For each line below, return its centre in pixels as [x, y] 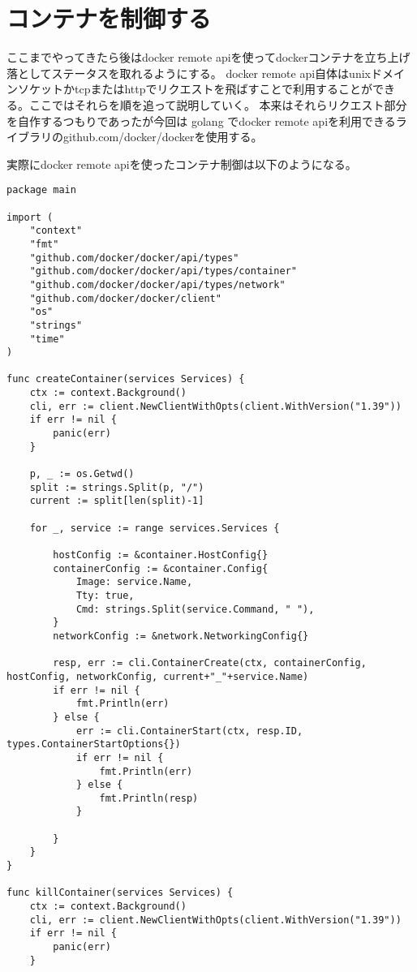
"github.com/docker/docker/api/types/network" [157, 284]
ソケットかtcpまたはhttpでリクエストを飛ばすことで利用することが [195, 89]
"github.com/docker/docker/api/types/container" [163, 271]
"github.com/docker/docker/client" [125, 298]
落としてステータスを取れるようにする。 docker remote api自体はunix [189, 73]
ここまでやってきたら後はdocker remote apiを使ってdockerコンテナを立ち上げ [208, 57]
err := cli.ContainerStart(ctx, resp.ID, [189, 731]
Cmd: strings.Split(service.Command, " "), [195, 609]
